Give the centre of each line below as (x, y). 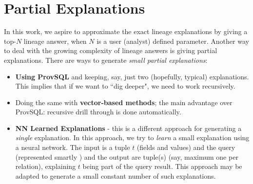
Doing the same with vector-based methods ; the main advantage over (124, 102)
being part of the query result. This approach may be (162, 166)
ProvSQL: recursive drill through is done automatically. (98, 112)
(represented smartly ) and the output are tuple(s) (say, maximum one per (127, 156)
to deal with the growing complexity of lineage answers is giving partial (111, 50)
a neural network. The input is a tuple (73, 147)
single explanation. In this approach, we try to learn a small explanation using (132, 138)
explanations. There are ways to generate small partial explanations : (106, 60)
